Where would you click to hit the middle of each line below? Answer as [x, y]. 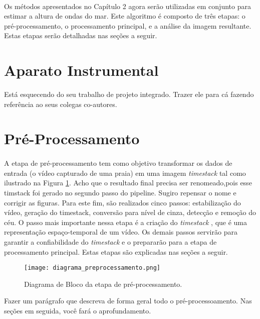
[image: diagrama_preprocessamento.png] [92, 268]
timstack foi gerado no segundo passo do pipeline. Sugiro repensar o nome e [120, 193]
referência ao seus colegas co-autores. [61, 104]
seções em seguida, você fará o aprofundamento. [78, 311]
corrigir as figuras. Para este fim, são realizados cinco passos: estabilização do [122, 202]
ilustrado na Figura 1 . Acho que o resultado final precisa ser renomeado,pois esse [128, 183]
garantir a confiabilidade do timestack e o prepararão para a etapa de [110, 242]
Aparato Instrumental [81, 70]
